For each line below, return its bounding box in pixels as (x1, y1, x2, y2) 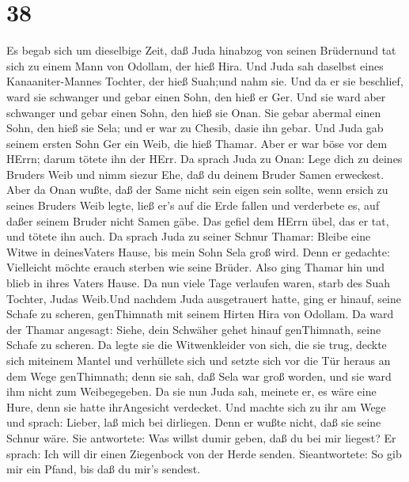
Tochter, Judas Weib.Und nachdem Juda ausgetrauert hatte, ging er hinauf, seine (6, 290, 401, 306)
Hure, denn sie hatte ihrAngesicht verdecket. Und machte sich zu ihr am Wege (6, 398, 386, 415)
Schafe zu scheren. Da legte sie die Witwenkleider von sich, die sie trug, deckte (6, 336, 387, 353)
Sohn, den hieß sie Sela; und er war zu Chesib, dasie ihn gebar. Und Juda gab (6, 120, 384, 136)
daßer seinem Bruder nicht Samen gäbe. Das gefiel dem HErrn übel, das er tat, (6, 212, 389, 229)
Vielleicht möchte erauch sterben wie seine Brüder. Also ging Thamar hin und (6, 259, 385, 275)
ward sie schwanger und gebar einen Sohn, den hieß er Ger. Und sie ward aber (6, 88, 386, 104)
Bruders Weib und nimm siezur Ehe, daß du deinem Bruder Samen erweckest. (6, 165, 384, 182)
